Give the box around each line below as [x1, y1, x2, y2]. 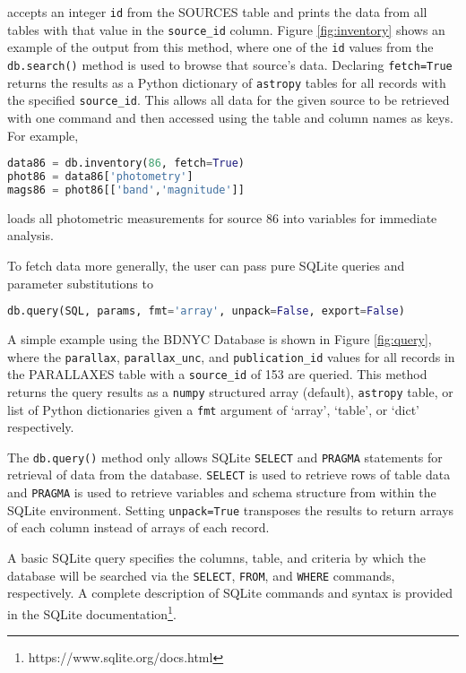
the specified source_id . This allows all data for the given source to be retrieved [7, 91, 450, 109]
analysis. [7, 226, 54, 245]
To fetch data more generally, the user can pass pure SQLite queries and [7, 255, 405, 274]
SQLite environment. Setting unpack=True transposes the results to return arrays [7, 500, 454, 519]
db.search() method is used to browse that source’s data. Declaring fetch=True [7, 55, 453, 73]
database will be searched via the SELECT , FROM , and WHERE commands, [7, 565, 395, 584]
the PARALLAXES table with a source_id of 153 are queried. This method [7, 365, 427, 384]
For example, [7, 125, 79, 144]
